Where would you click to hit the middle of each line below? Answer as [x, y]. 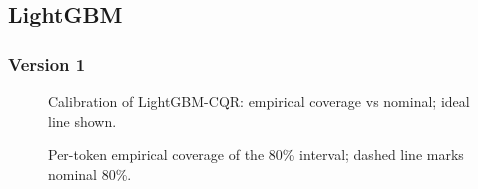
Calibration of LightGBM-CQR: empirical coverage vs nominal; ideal [259, 101]
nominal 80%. [90, 173]
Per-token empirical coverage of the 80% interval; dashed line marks [256, 154]
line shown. [82, 120]
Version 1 [47, 63]
